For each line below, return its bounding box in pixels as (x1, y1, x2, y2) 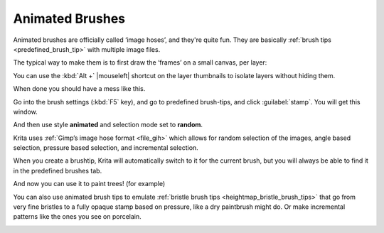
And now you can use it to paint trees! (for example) (13, 180, 166, 188)
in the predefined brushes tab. (13, 166, 102, 175)
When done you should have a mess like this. (13, 85, 146, 93)
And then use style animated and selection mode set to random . (13, 121, 203, 129)
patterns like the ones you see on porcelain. (13, 212, 142, 221)
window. (13, 107, 38, 116)
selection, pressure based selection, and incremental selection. (13, 143, 198, 152)
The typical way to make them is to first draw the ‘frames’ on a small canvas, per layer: (13, 58, 267, 67)
